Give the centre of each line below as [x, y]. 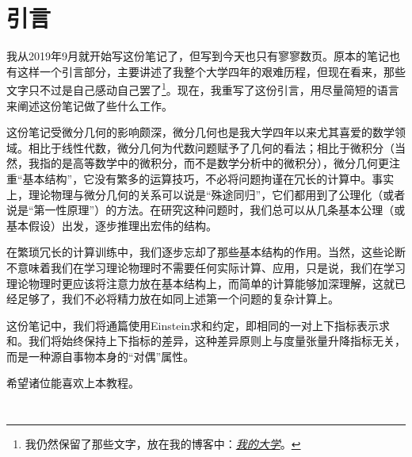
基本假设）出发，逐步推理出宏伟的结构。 [112, 225]
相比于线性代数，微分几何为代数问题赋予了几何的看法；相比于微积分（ [211, 147]
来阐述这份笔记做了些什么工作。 [90, 105]
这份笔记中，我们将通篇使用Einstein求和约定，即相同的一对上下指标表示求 [198, 325]
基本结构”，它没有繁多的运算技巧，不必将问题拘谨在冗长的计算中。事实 [208, 178]
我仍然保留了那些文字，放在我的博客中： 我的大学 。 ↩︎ [163, 444]
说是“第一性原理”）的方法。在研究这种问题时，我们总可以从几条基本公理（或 [206, 210]
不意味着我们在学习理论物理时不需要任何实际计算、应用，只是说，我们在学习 [206, 267]
